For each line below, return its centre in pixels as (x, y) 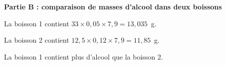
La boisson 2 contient (37, 40)
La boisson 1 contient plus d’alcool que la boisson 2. (84, 56)
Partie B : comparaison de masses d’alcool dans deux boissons (113, 6)
